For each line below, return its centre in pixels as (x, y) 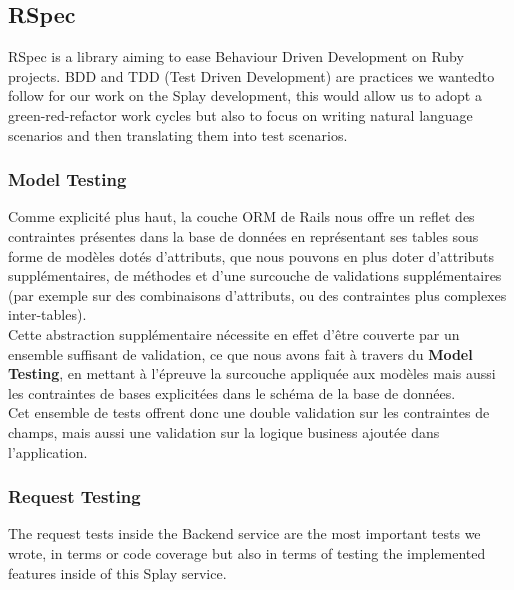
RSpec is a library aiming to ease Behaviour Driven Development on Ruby (236, 56)
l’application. (48, 451)
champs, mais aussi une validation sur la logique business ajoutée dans (224, 431)
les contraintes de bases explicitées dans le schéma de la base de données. (232, 392)
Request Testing (74, 496)
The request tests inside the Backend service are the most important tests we (244, 533)
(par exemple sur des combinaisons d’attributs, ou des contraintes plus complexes (257, 294)
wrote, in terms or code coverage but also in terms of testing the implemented (247, 552)
